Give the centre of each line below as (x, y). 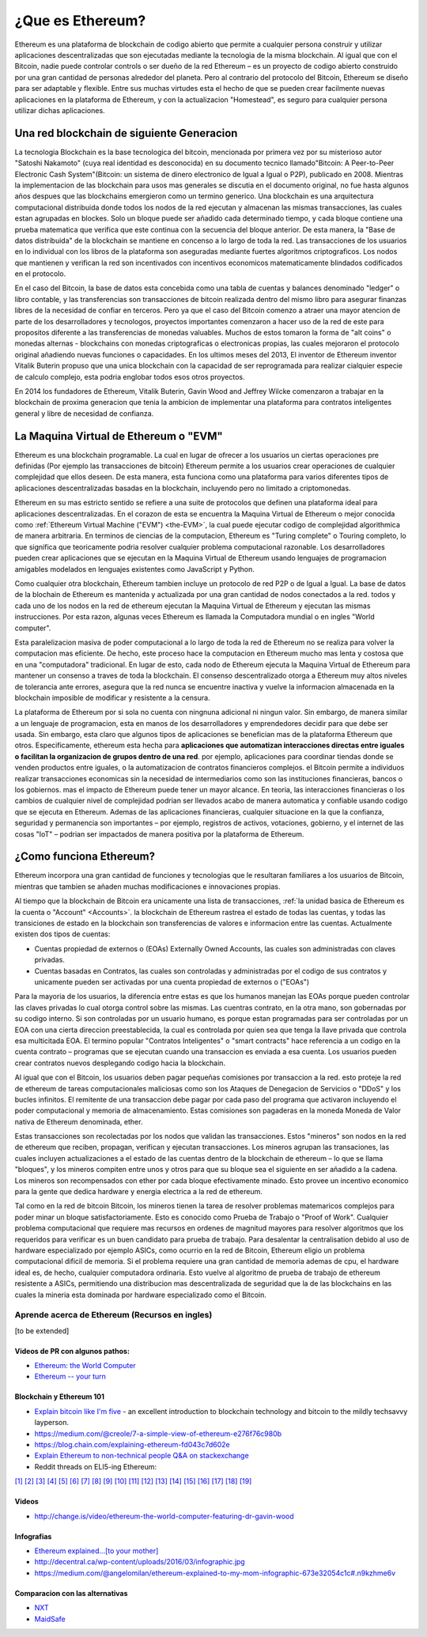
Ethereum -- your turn (70, 1377)
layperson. (52, 1423)
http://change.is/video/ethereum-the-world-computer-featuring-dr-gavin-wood (164, 1516)
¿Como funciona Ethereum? (85, 857)
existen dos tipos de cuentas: (62, 934)
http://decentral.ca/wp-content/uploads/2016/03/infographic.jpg (140, 1562)
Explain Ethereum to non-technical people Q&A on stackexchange (142, 1456)
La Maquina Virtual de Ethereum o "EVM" (119, 436)
